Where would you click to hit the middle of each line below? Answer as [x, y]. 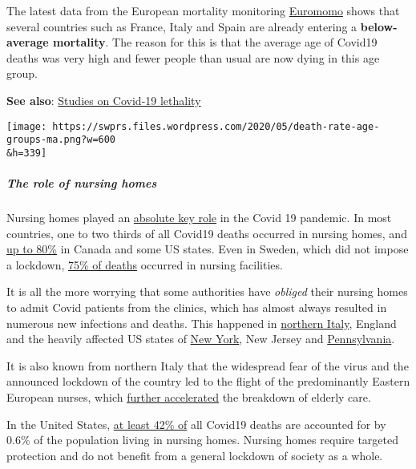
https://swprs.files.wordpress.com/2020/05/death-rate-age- [216, 126]
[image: [27, 126]
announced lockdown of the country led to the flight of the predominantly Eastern [208, 381]
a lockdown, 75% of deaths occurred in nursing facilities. [145, 264]
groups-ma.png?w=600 [61, 140]
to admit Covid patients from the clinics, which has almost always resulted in [197, 307]
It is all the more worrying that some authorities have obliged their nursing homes [207, 291]
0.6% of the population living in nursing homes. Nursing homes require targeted [202, 440]
